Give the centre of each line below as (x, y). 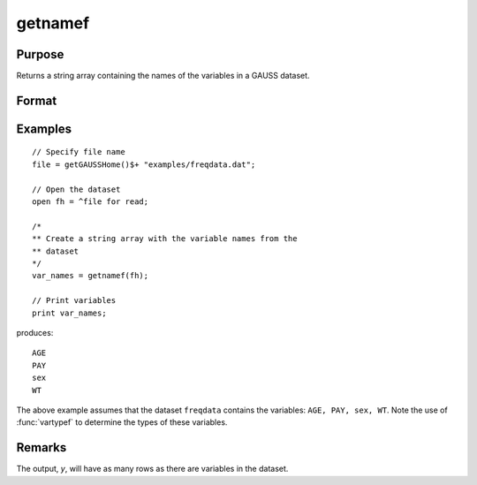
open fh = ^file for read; (91, 202)
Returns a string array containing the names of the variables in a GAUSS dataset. (163, 76)
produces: (35, 332)
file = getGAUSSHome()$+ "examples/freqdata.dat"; (144, 164)
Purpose (40, 54)
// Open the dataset (76, 189)
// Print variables (74, 301)
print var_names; (69, 313)
